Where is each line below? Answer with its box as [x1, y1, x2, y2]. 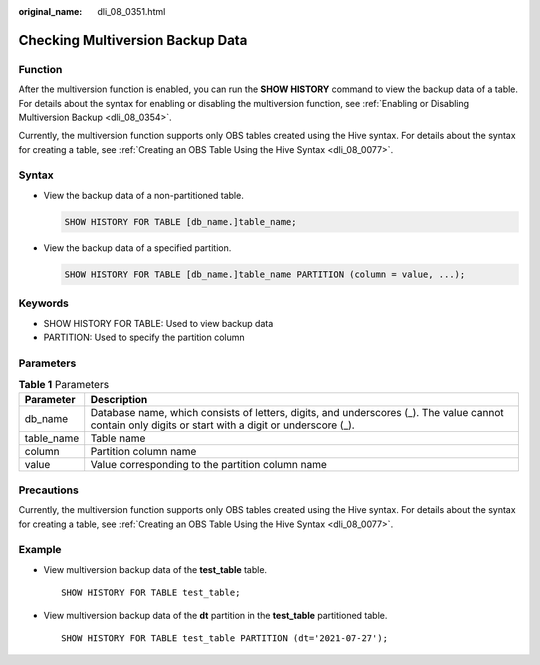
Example [18, 543, 62, 557]
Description [90, 393, 148, 407]
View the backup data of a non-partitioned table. [43, 189, 244, 201]
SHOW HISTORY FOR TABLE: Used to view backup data [43, 317, 274, 329]
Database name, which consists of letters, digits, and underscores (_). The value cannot [90, 406, 504, 420]
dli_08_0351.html [97, 6, 166, 17]
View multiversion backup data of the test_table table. [43, 563, 268, 575]
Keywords [18, 296, 69, 310]
